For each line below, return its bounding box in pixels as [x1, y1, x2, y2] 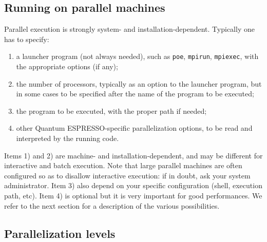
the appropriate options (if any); [16, 61, 118, 72]
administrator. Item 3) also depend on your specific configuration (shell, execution [4, 180, 262, 191]
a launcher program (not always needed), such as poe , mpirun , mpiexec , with [16, 51, 259, 62]
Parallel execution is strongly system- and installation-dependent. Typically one [4, 24, 255, 34]
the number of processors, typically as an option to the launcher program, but [16, 78, 262, 89]
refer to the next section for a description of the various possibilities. [4, 200, 220, 211]
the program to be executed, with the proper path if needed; [16, 105, 207, 116]
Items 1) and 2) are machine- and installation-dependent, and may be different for [4, 150, 263, 160]
